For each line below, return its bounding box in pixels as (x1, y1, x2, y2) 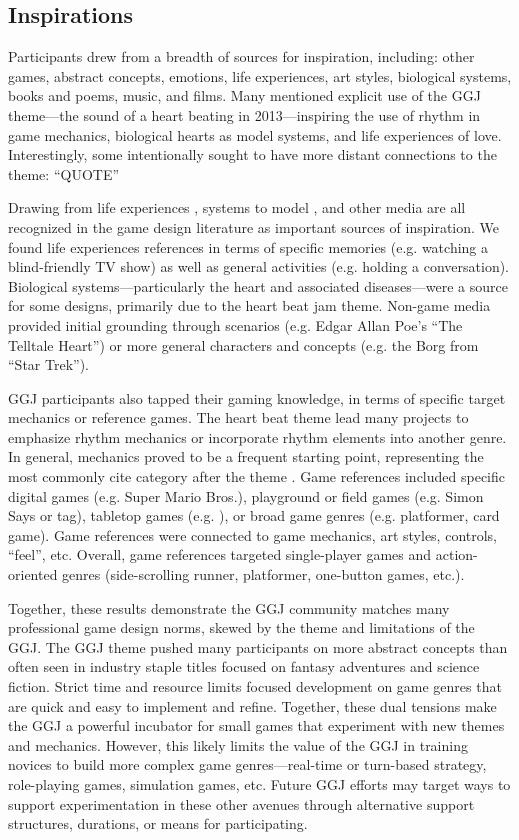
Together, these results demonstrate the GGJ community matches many (8, 597, 450, 618)
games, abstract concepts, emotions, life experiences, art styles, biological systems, (8, 65, 512, 86)
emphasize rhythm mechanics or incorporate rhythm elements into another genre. (8, 426, 507, 447)
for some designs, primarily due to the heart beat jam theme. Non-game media (8, 295, 491, 316)
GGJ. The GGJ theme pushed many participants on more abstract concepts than (8, 636, 508, 657)
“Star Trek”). (8, 354, 89, 375)
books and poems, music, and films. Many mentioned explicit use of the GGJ (8, 85, 481, 106)
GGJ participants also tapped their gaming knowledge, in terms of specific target (8, 387, 506, 408)
